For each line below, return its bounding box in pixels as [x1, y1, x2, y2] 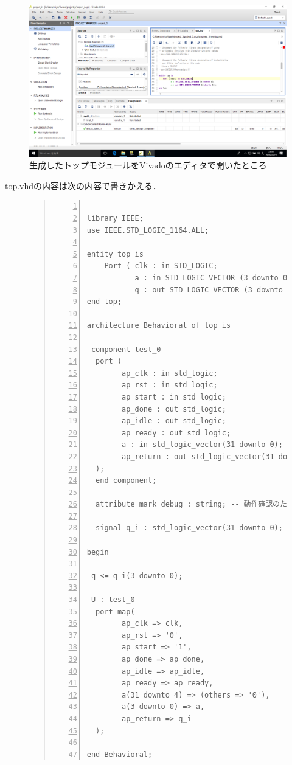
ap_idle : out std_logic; [122, 417, 226, 426]
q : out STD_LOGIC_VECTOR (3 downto [134, 285, 283, 294]
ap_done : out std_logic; [122, 404, 226, 414]
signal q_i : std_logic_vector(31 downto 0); [96, 524, 283, 533]
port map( [96, 607, 135, 616]
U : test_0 [91, 595, 135, 604]
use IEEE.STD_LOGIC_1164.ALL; [86, 226, 209, 235]
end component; [96, 476, 157, 485]
